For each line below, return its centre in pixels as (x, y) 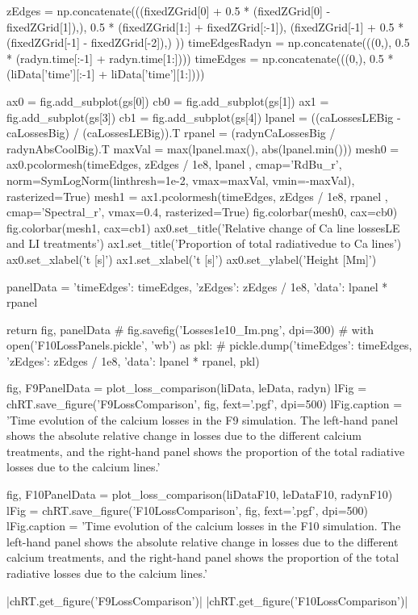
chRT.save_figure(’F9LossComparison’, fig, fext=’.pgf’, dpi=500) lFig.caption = (205, 404)
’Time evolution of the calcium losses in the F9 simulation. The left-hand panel (203, 419)
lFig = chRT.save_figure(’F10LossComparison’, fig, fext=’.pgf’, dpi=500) (188, 510)
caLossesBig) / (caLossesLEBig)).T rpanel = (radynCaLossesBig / (171, 133)
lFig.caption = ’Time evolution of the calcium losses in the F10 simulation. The (204, 526)
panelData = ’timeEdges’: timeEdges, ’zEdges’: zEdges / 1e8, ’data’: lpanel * (197, 286)
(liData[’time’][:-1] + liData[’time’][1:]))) (106, 74)
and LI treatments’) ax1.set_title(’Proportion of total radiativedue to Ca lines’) (204, 243)
